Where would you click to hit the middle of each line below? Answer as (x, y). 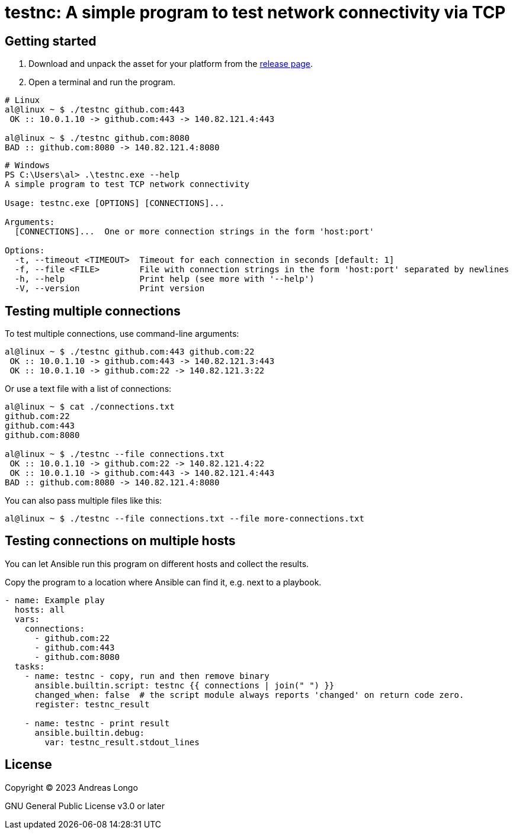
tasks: (30, 666)
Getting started (51, 41)
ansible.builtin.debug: (90, 732)
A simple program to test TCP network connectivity (127, 184)
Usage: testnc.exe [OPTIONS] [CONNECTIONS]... (115, 203)
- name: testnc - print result (97, 723)
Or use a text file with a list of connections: (88, 389)
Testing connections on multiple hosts (120, 541)
